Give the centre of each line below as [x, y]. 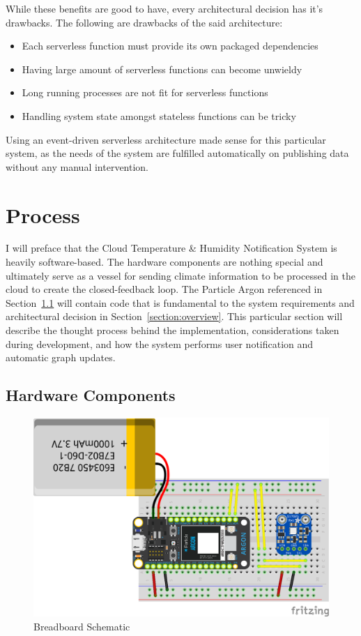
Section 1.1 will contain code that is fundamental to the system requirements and [180, 302]
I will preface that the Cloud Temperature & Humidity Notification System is [171, 248]
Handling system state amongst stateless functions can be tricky [159, 115]
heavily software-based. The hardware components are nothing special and [164, 262]
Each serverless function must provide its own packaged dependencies [170, 46]
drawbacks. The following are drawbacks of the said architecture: [144, 22]
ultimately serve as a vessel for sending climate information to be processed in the [180, 275]
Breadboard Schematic [82, 626]
